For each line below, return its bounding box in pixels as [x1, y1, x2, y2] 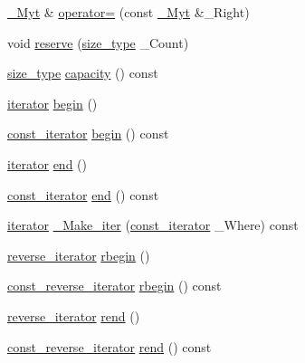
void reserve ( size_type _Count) [7, 33, 189, 52]
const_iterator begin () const [7, 124, 169, 143]
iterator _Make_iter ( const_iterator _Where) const [7, 215, 299, 234]
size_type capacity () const [7, 63, 158, 82]
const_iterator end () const [7, 185, 159, 204]
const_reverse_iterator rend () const [7, 337, 212, 356]
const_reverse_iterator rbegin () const [7, 276, 222, 295]
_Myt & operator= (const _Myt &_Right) [7, 3, 250, 21]
